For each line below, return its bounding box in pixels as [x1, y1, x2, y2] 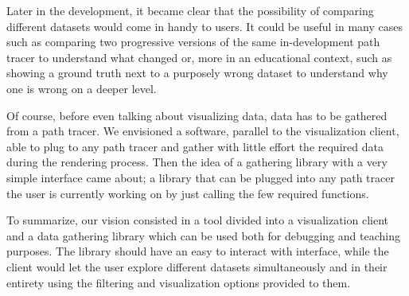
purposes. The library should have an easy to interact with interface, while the [6, 243, 389, 259]
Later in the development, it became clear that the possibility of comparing [6, 2, 374, 18]
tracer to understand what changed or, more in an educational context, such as [6, 49, 392, 65]
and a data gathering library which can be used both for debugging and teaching [6, 227, 400, 243]
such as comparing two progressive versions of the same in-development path [6, 33, 380, 50]
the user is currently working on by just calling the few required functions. [6, 185, 369, 201]
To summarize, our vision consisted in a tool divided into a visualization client [6, 212, 388, 228]
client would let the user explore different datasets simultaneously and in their [6, 258, 388, 275]
